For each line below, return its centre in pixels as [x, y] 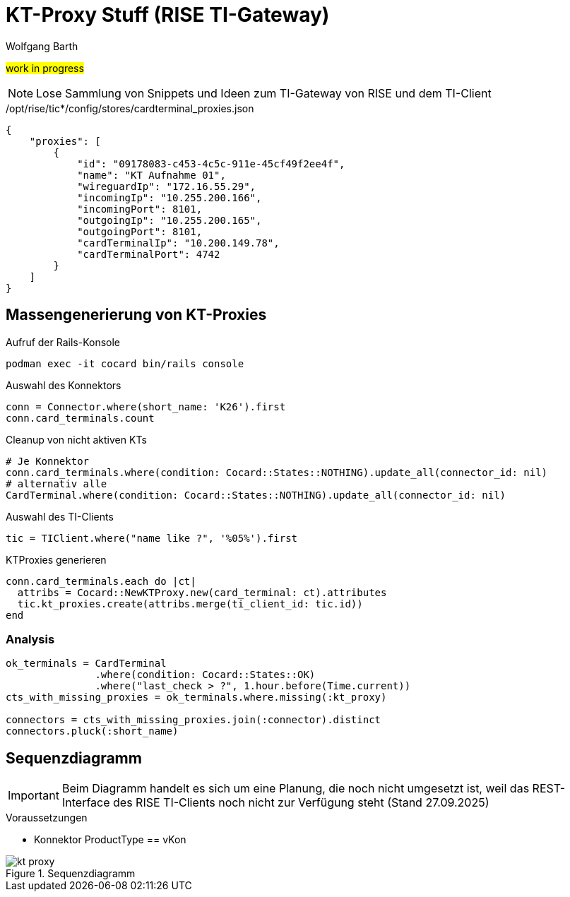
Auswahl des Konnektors [64, 385]
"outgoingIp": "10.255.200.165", [170, 220]
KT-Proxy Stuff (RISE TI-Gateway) [168, 15]
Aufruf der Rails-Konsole [63, 342]
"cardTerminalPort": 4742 [149, 254]
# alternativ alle [57, 483]
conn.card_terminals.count [80, 418]
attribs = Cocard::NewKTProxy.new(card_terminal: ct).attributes [202, 592]
